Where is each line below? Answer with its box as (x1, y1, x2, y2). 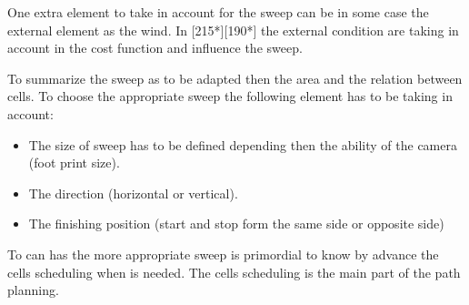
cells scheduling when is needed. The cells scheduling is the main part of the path (7, 262, 461, 281)
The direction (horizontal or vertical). (28, 183, 238, 202)
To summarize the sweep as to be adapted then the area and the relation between (7, 68, 463, 87)
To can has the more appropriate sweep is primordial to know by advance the (7, 244, 439, 263)
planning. (7, 280, 59, 300)
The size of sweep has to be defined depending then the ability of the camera (28, 135, 457, 154)
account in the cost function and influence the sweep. (7, 38, 303, 57)
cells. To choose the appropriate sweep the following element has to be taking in (7, 86, 453, 106)
